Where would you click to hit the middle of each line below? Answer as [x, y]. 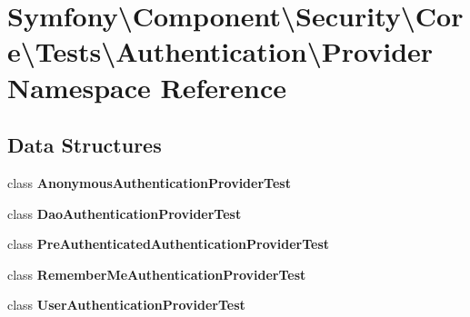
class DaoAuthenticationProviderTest [125, 213]
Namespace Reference [147, 87]
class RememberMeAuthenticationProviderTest [157, 274]
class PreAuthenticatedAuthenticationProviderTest [169, 244]
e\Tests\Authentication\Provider [220, 51]
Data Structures [85, 145]
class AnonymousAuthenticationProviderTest [149, 182]
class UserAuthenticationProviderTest [126, 305]
